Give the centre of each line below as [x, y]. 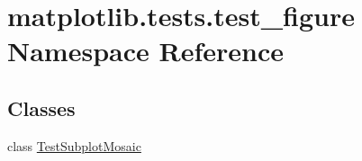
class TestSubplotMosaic [74, 145]
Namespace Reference [145, 51]
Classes [41, 107]
